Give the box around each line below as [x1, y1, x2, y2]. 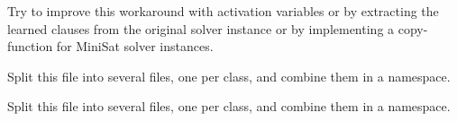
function [7, 37, 53, 56]
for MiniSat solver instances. [56, 37, 214, 56]
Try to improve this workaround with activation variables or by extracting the [7, 2, 439, 20]
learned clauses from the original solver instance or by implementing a [7, 19, 395, 38]
